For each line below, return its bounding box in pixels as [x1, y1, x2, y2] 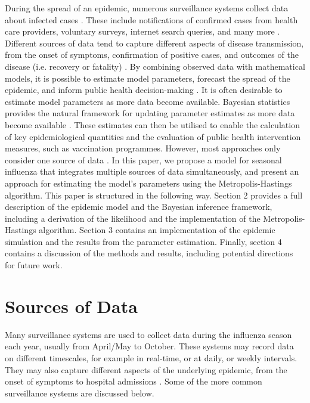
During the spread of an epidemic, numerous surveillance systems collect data [5, 2, 289, 14]
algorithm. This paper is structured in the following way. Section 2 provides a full [5, 188, 303, 201]
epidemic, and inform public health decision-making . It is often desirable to [5, 83, 283, 96]
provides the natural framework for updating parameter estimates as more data [5, 107, 295, 119]
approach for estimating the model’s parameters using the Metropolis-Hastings [5, 176, 292, 189]
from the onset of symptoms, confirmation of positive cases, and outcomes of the [5, 48, 299, 61]
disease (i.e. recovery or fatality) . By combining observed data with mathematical [5, 60, 305, 72]
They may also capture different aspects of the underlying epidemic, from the [5, 363, 287, 376]
